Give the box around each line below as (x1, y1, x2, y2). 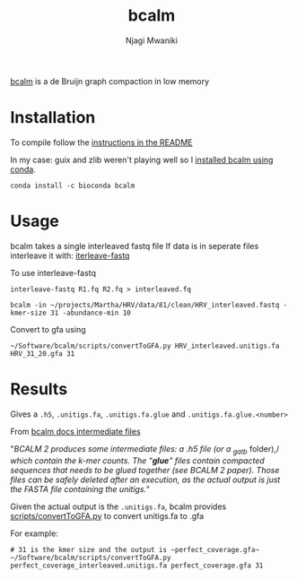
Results (10, 379, 68, 399)
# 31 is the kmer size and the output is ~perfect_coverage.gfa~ (10, 545, 259, 554)
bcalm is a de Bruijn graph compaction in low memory (10, 75, 210, 86)
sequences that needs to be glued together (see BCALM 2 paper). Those (10, 464, 280, 475)
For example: (10, 528, 59, 539)
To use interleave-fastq (10, 267, 97, 278)
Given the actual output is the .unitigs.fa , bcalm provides (10, 501, 227, 512)
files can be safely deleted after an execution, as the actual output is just (10, 474, 281, 485)
